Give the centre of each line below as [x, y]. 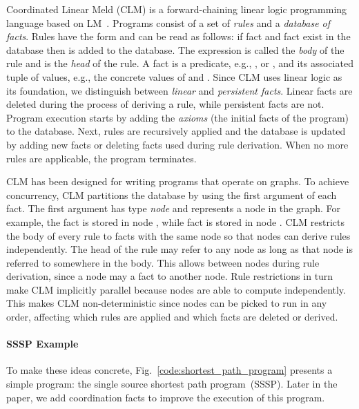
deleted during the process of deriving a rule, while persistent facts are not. [165, 104]
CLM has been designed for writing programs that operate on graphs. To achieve [178, 181]
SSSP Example [42, 344]
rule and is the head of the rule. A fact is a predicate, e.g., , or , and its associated [180, 63]
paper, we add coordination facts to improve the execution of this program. [166, 397]
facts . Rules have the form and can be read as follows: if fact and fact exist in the [178, 36]
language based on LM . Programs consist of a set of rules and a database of [168, 22]
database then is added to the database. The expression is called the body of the [175, 49]
